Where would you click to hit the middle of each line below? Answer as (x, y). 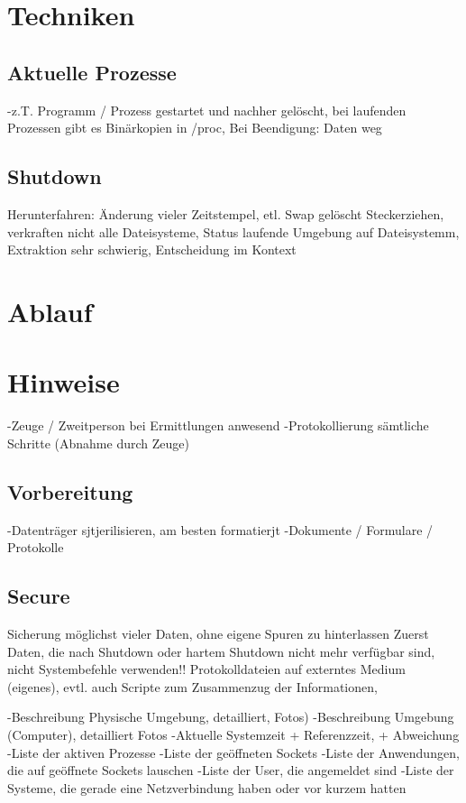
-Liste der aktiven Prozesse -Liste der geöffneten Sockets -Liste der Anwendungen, (233, 752)
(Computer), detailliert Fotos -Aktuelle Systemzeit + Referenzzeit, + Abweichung (233, 734)
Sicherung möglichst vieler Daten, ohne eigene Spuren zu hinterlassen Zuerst (218, 634)
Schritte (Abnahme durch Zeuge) (98, 443)
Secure (39, 596)
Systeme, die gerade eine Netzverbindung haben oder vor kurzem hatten (207, 787)
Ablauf (50, 311)
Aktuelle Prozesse (92, 72)
